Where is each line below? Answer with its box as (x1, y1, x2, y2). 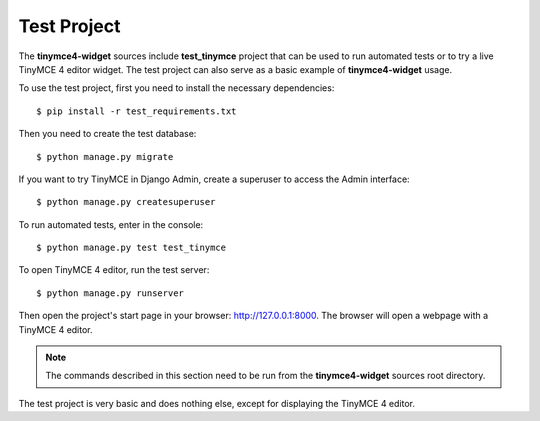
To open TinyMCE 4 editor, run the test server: (18, 264, 210, 276)
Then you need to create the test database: (18, 128, 197, 140)
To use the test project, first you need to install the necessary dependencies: (18, 82, 335, 94)
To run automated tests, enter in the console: (18, 218, 204, 230)
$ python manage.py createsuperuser (36, 196, 216, 208)
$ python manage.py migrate (36, 151, 174, 162)
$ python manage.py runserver (36, 287, 185, 299)
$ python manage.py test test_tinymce (36, 242, 227, 254)
